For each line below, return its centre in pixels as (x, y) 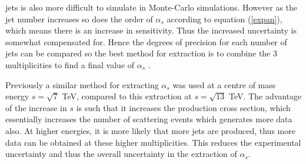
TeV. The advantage (265, 96)
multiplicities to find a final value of (70, 64)
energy (17, 96)
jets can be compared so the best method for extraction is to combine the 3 (141, 53)
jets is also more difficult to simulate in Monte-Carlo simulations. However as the (152, 7)
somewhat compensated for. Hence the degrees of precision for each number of (146, 41)
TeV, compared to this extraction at (127, 96)
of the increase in (36, 107)
